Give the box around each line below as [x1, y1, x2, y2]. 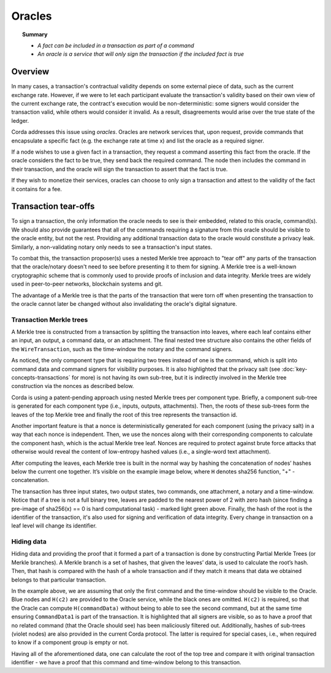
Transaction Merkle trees [11, 315, 88, 324]
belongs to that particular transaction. [11, 576, 107, 583]
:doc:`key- [281, 365, 308, 373]
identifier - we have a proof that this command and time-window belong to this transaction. [11, 659, 242, 666]
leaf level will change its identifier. [11, 522, 97, 529]
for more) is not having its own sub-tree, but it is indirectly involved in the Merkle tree [71, 374, 287, 381]
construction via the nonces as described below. [11, 383, 134, 390]
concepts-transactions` [11, 374, 70, 381]
